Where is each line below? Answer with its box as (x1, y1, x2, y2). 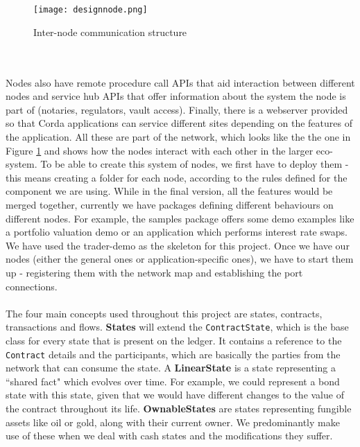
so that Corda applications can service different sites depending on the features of (6, 116, 352, 130)
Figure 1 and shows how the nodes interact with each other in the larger (6, 143, 314, 157)
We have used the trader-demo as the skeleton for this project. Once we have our (6, 238, 350, 252)
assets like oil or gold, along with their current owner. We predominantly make (6, 414, 340, 429)
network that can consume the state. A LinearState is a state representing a (6, 360, 336, 375)
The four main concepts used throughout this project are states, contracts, (6, 306, 323, 320)
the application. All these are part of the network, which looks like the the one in (6, 130, 351, 143)
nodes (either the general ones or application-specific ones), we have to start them (6, 252, 354, 266)
